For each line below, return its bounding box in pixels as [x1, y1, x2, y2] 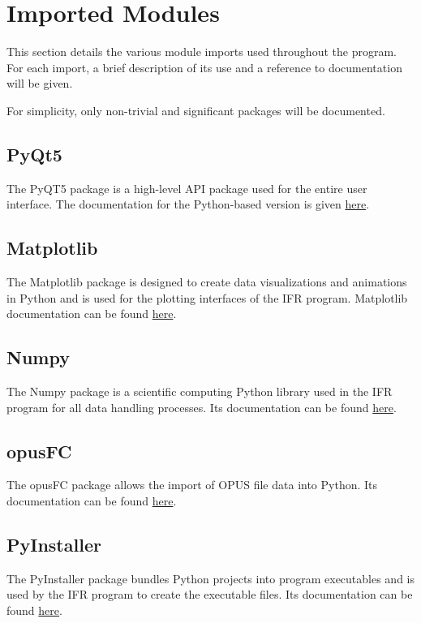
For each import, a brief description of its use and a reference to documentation [6, 58, 402, 75]
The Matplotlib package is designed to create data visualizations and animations [6, 273, 407, 290]
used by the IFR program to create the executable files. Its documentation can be [6, 586, 413, 603]
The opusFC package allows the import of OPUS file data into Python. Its [6, 476, 378, 493]
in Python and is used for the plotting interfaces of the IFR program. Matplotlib [6, 289, 408, 306]
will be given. [6, 75, 73, 92]
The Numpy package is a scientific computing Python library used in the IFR [6, 383, 393, 400]
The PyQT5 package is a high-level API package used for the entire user [6, 179, 367, 196]
